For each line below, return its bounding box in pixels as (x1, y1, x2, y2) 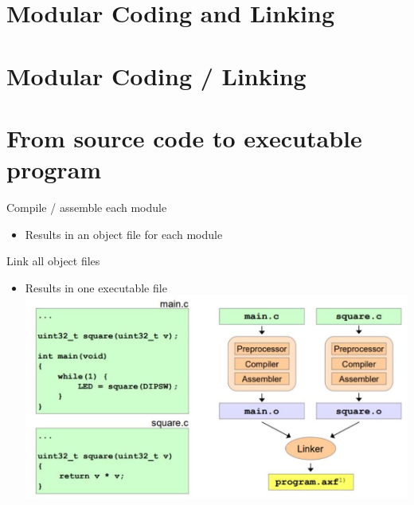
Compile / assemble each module (6, 199, 167, 216)
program (6, 153, 102, 186)
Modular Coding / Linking (6, 59, 307, 92)
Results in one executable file (25, 279, 167, 296)
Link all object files (6, 252, 100, 269)
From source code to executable (6, 121, 362, 154)
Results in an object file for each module (25, 225, 223, 242)
